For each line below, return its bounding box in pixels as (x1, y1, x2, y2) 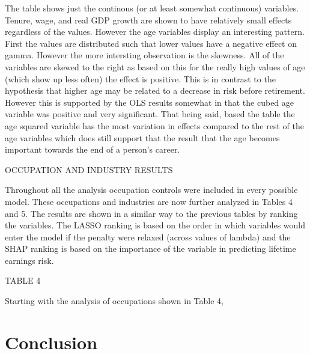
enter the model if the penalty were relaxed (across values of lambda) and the (5, 230, 291, 243)
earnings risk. (5, 254, 54, 266)
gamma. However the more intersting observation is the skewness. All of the (5, 49, 284, 61)
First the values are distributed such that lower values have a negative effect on (5, 37, 297, 49)
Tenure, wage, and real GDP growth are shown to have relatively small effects (5, 13, 292, 26)
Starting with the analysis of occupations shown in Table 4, (5, 294, 223, 307)
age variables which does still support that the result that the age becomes (5, 131, 280, 144)
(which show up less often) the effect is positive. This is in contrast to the (5, 72, 276, 85)
